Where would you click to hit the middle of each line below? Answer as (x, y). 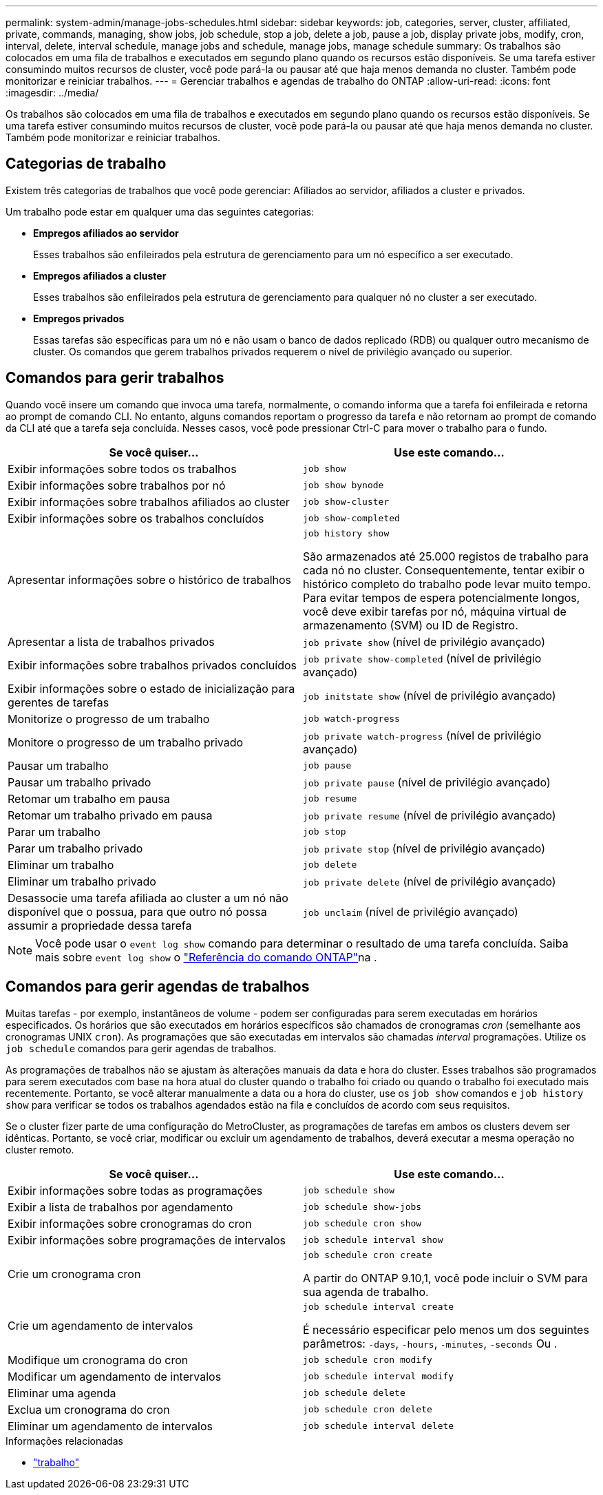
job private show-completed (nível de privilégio (422, 658)
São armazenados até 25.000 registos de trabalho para (446, 556)
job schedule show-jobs (362, 1207)
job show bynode (343, 485)
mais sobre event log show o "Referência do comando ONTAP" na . (206, 957)
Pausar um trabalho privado (80, 782)
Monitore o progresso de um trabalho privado (126, 742)
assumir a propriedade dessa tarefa (100, 925)
